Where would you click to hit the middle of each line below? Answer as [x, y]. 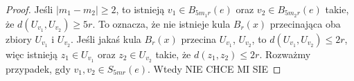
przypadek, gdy [38, 68]
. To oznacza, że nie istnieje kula [161, 23]
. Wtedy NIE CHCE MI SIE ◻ [214, 68]
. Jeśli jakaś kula [106, 38]
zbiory [19, 38]
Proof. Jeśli [29, 9]
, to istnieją [140, 9]
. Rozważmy [285, 54]
